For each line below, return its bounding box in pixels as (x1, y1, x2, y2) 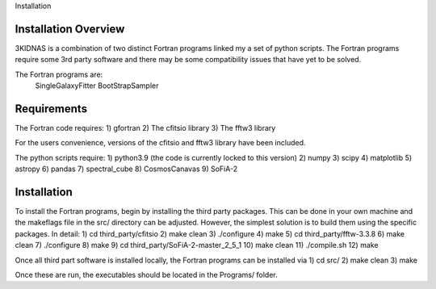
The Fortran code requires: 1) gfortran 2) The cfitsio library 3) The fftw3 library (15, 123, 276, 132)
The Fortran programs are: (15, 69, 103, 79)
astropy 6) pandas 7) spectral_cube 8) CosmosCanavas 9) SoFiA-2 (15, 164, 238, 174)
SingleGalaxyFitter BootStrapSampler (35, 81, 159, 90)
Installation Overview (15, 22, 125, 36)
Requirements (15, 102, 88, 115)
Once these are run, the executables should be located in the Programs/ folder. (15, 270, 278, 280)
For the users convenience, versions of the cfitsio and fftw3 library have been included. (15, 138, 306, 148)
